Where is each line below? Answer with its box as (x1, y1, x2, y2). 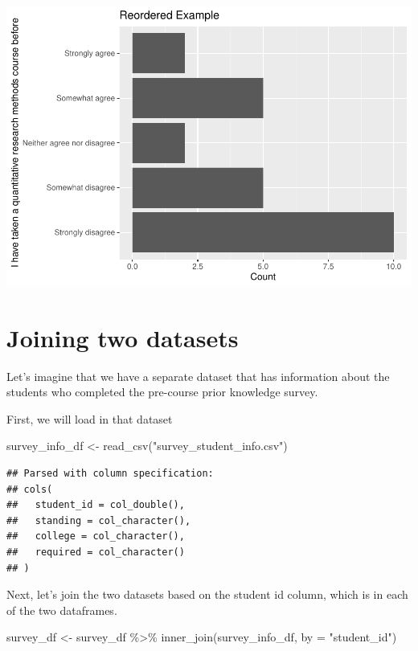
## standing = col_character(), (6, 514, 191, 526)
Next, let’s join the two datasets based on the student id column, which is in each (6, 586, 408, 603)
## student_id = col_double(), (6, 499, 185, 511)
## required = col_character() (6, 546, 185, 558)
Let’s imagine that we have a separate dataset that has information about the (6, 367, 390, 384)
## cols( (6, 483, 53, 495)
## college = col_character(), (6, 530, 185, 542)
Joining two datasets (6, 321, 239, 354)
